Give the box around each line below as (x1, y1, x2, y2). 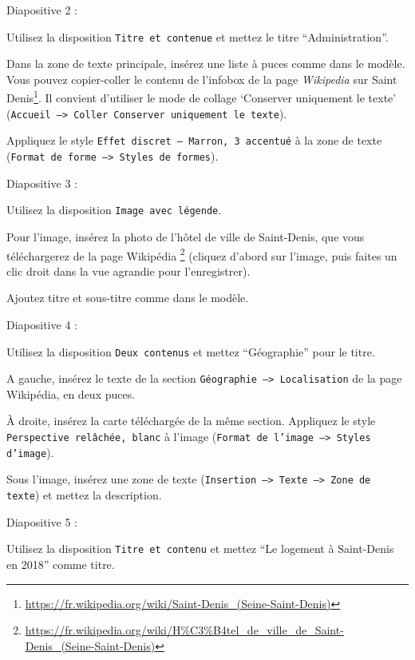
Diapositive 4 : (6, 316, 77, 332)
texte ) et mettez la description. (6, 487, 162, 503)
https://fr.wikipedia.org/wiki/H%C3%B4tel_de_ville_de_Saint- (25, 622, 344, 638)
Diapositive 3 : (6, 174, 77, 191)
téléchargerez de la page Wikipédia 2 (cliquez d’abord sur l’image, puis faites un (6, 245, 397, 264)
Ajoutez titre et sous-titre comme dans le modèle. (6, 289, 249, 306)
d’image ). (6, 443, 54, 460)
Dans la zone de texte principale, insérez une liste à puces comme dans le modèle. (6, 55, 405, 72)
